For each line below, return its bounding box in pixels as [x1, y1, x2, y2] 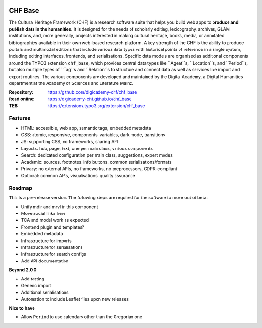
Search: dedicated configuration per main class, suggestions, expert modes [21, 152, 173, 158]
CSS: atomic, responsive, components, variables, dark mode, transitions [21, 131, 165, 138]
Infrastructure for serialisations [21, 244, 83, 250]
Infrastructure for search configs [21, 251, 87, 257]
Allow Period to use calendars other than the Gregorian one [21, 314, 143, 320]
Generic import [21, 282, 51, 288]
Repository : [9, 89, 33, 95]
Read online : [9, 96, 35, 102]
